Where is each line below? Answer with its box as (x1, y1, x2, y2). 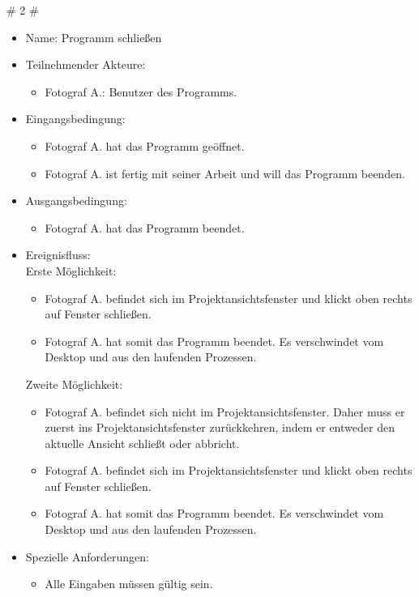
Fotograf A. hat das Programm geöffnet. (45, 137, 245, 154)
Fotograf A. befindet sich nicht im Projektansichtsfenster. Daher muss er (45, 403, 405, 420)
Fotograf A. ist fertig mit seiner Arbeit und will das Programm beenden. (45, 164, 405, 181)
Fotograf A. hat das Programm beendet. (45, 219, 245, 236)
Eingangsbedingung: (25, 110, 126, 127)
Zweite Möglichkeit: (25, 375, 123, 392)
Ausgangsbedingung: (25, 192, 127, 209)
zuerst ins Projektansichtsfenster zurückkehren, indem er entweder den (45, 419, 395, 436)
